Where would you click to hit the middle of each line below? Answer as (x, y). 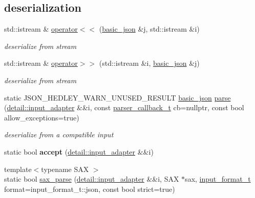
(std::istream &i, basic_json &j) (149, 63)
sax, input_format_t (218, 179)
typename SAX (65, 169)
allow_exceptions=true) (42, 117)
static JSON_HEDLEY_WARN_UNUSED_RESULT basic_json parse (118, 97)
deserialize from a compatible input (59, 134)
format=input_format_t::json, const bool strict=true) (90, 189)
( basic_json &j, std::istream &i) (149, 29)
